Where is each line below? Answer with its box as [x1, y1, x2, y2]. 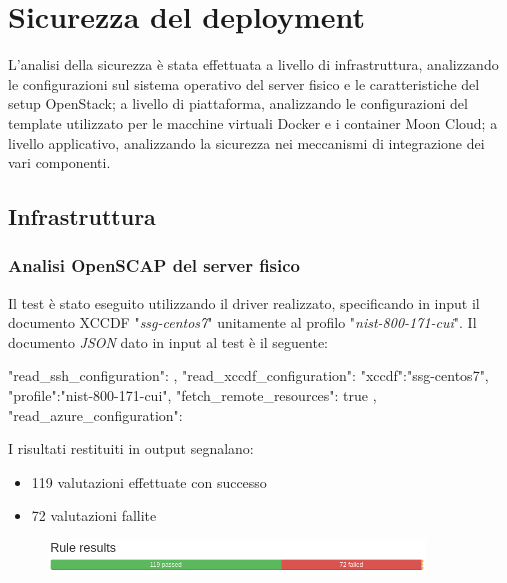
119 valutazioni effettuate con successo [31, 471, 267, 492]
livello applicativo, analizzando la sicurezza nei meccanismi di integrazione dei [8, 132, 485, 153]
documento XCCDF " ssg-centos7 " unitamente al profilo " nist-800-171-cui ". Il [8, 312, 477, 333]
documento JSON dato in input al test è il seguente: [8, 331, 329, 352]
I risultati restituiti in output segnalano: [8, 438, 254, 459]
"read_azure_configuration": [8, 404, 183, 425]
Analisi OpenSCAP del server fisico [8, 253, 301, 278]
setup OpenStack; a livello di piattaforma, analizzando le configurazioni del [8, 93, 468, 114]
